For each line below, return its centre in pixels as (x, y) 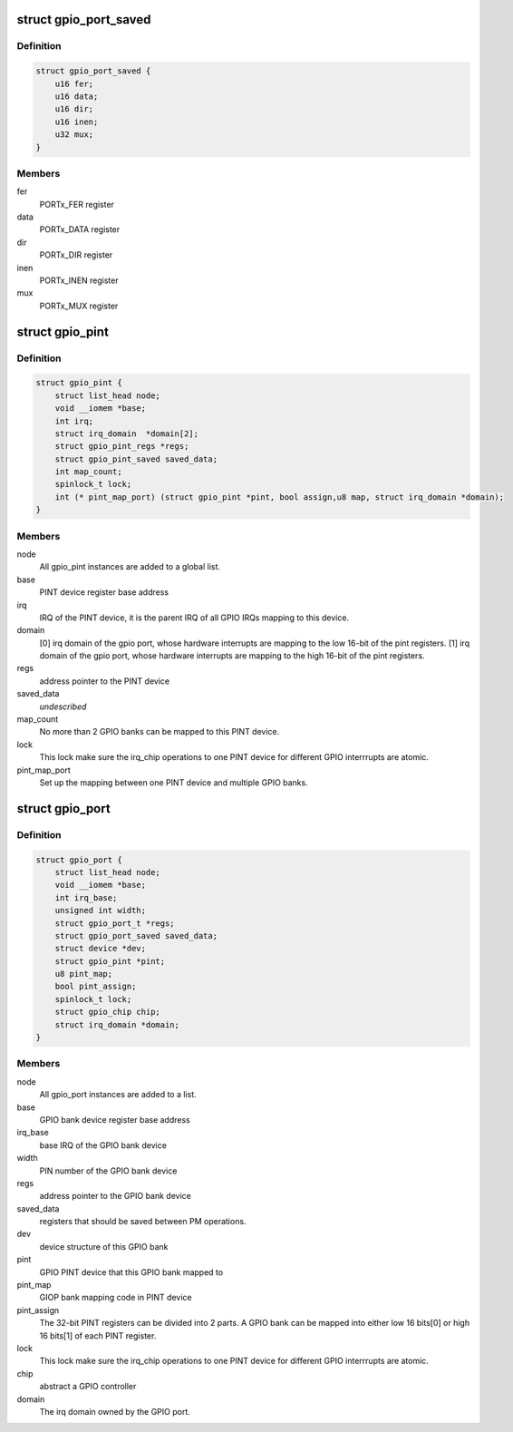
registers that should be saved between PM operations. (143, 1222)
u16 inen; (77, 122)
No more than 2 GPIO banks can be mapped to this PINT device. (160, 732)
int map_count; (88, 472)
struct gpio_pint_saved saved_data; (136, 459)
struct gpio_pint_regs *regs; (122, 446)
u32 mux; (74, 135)
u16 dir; (74, 109)
